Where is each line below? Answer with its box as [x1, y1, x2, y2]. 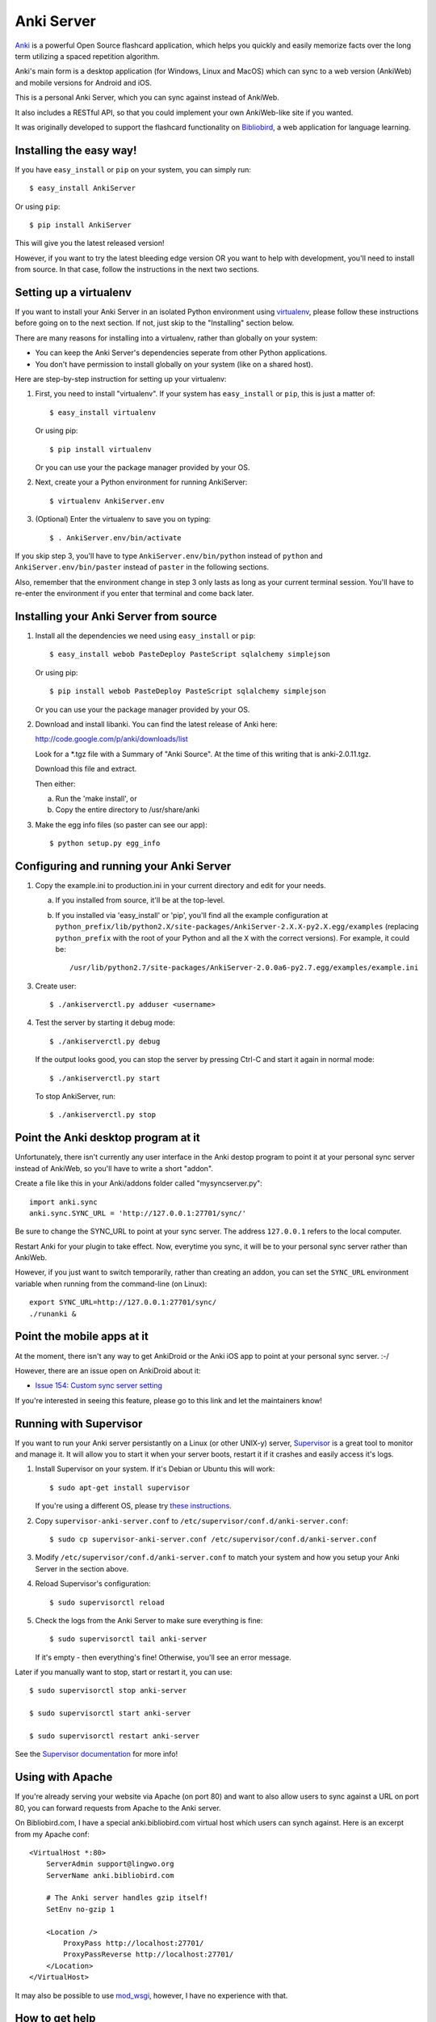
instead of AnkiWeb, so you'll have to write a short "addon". [15, 1163, 214, 1173]
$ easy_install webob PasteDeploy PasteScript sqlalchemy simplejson [49, 649, 331, 659]
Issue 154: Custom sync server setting [35, 1381, 163, 1390]
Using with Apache [15, 1770, 113, 1784]
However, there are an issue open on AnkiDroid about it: [15, 1365, 201, 1375]
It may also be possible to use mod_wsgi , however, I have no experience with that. [15, 1990, 288, 2000]
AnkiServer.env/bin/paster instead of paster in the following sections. [15, 562, 270, 572]
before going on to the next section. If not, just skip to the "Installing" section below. [15, 318, 295, 328]
